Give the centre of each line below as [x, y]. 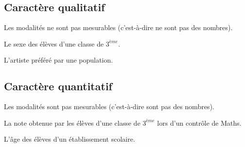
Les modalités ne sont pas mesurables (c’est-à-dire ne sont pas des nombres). [118, 27]
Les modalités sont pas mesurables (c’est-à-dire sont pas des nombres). [109, 106]
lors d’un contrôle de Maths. [199, 122]
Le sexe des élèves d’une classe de [54, 43]
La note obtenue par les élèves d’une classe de [72, 122]
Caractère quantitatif [58, 86]
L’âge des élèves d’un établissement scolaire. [70, 139]
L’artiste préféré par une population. [58, 60]
